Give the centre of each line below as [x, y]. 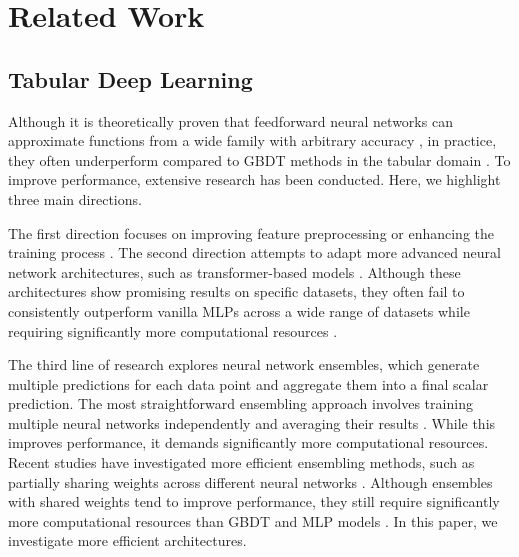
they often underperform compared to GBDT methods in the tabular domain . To [259, 159]
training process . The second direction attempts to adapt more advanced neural [254, 252]
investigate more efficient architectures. [127, 540]
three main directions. [75, 198]
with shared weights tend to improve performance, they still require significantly [254, 501]
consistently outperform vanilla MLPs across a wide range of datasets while [239, 310]
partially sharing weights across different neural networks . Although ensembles [250, 481]
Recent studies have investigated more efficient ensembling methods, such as [241, 462]
